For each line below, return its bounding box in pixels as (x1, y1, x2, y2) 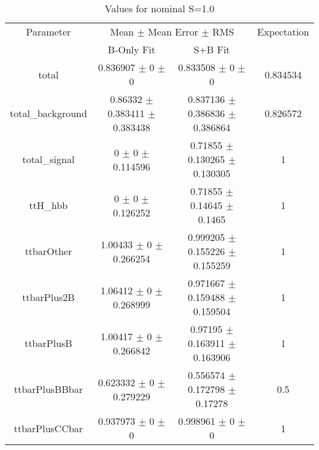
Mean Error (148, 25, 199, 39)
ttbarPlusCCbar (13, 421, 83, 435)
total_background (10, 106, 87, 120)
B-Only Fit (107, 42, 156, 56)
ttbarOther (25, 244, 72, 258)
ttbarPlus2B (22, 290, 75, 304)
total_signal (22, 152, 75, 166)
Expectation (257, 25, 309, 39)
